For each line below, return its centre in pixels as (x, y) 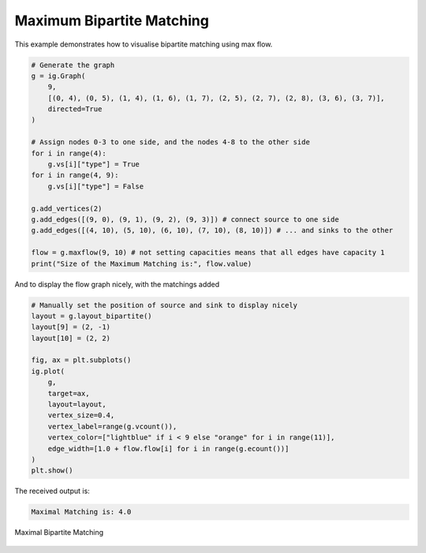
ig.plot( (48, 371)
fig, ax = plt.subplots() (81, 360)
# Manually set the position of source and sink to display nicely (164, 305)
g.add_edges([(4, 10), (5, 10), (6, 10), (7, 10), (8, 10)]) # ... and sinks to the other (212, 230)
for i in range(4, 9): (75, 175)
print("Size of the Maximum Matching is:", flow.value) (142, 263)
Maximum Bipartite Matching (112, 21)
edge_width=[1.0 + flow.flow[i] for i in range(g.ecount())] (168, 448)
